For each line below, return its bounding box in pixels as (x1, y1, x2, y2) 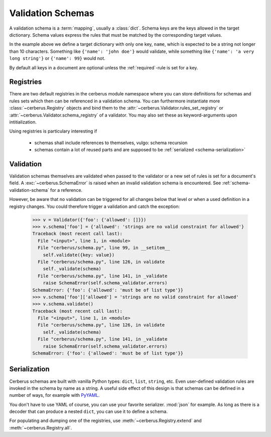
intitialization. (9, 119, 37, 125)
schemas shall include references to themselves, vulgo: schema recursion (34, 140, 188, 146)
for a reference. (50, 187, 83, 193)
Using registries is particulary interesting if (9, 128, 97, 134)
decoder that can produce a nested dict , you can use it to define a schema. (9, 408, 168, 414)
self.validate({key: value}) (43, 252, 115, 258)
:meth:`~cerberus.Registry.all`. (9, 424, 72, 430)
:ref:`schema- (222, 180, 250, 186)
